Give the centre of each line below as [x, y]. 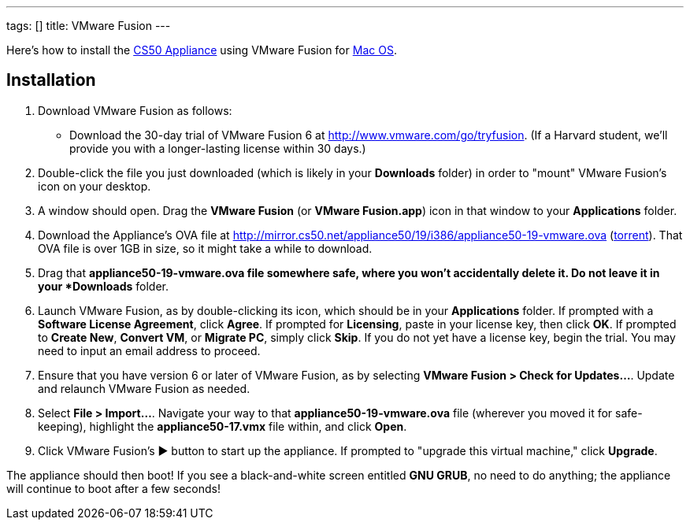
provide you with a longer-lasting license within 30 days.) [218, 148]
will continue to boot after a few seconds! [113, 488]
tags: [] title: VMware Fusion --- [89, 26]
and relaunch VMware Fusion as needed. [144, 388]
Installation [51, 80]
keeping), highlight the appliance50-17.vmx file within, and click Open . [223, 426]
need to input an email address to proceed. [149, 350]
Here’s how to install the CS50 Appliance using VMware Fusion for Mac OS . [202, 50]
